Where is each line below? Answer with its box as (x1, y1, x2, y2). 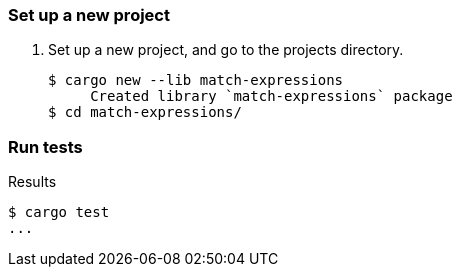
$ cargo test (8, 204, 110, 221)
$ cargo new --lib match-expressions (48, 72, 344, 89)
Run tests (8, 136, 83, 157)
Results (8, 173, 57, 191)
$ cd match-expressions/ (48, 104, 242, 121)
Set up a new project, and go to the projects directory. (48, 41, 404, 59)
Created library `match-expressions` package (90, 88, 453, 105)
